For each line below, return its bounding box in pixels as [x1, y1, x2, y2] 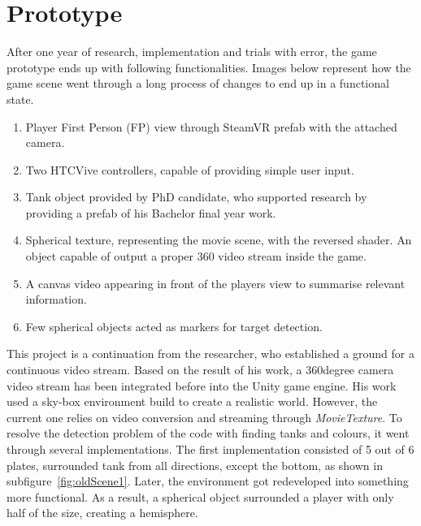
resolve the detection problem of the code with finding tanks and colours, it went [7, 425, 410, 442]
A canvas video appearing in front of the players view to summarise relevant [25, 274, 406, 291]
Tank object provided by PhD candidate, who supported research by [25, 188, 367, 205]
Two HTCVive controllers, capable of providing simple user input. [25, 161, 354, 178]
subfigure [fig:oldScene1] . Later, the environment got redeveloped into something [7, 472, 409, 489]
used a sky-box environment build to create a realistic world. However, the [7, 393, 378, 410]
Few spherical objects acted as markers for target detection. [25, 317, 323, 334]
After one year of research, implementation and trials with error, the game [7, 43, 377, 60]
